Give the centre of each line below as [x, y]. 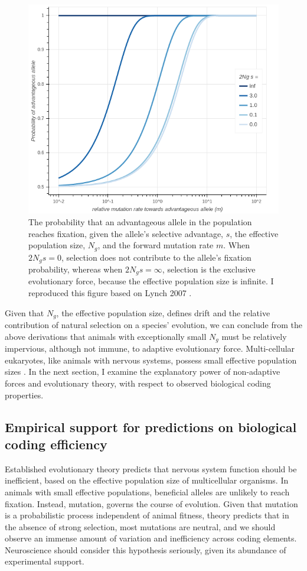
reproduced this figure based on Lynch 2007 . [110, 293]
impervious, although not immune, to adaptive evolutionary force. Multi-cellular [150, 348]
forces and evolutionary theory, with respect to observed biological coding [138, 383]
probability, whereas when [76, 269]
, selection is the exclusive [209, 269]
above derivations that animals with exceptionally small [106, 336]
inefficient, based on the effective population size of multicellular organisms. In [147, 480]
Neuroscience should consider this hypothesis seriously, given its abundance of [146, 549]
